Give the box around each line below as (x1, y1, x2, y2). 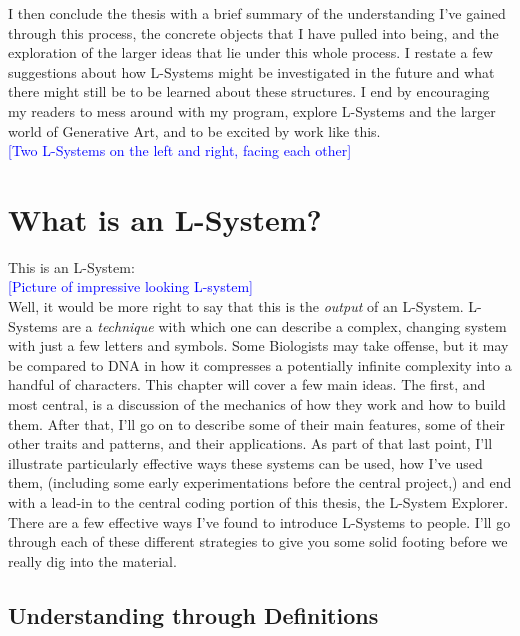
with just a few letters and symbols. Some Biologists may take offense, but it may (8, 335, 509, 356)
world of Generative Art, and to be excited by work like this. (8, 120, 381, 141)
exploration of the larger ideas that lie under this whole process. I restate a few (8, 42, 493, 63)
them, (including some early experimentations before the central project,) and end (8, 472, 512, 493)
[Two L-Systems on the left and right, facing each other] (8, 140, 352, 161)
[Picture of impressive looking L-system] (8, 276, 253, 297)
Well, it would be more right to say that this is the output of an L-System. (8, 296, 464, 317)
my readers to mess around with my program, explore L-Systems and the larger (8, 100, 496, 121)
